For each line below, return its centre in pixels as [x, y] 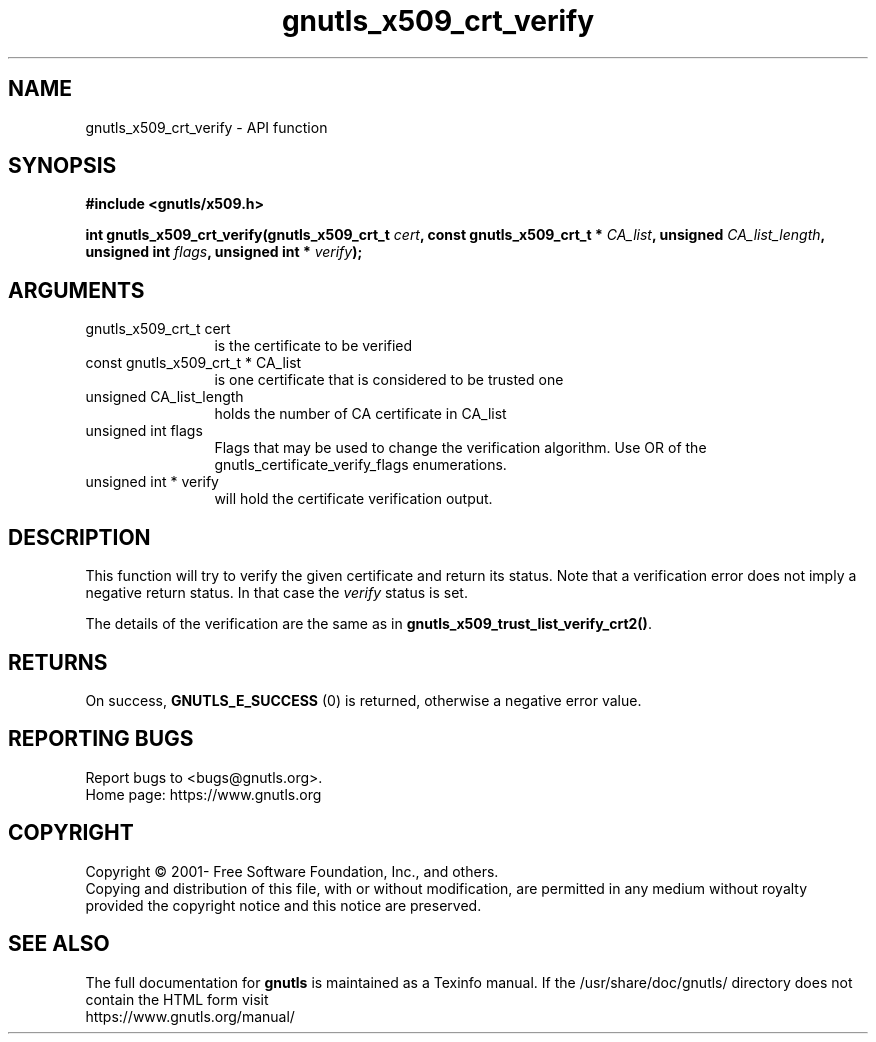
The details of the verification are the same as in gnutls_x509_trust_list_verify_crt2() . [368, 624]
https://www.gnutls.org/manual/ [190, 1016]
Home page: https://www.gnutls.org [203, 794]
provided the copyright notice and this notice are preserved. [283, 905]
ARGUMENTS [76, 290]
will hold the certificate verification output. [353, 499]
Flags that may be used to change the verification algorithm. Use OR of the [460, 448]
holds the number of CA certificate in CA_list [360, 414]
